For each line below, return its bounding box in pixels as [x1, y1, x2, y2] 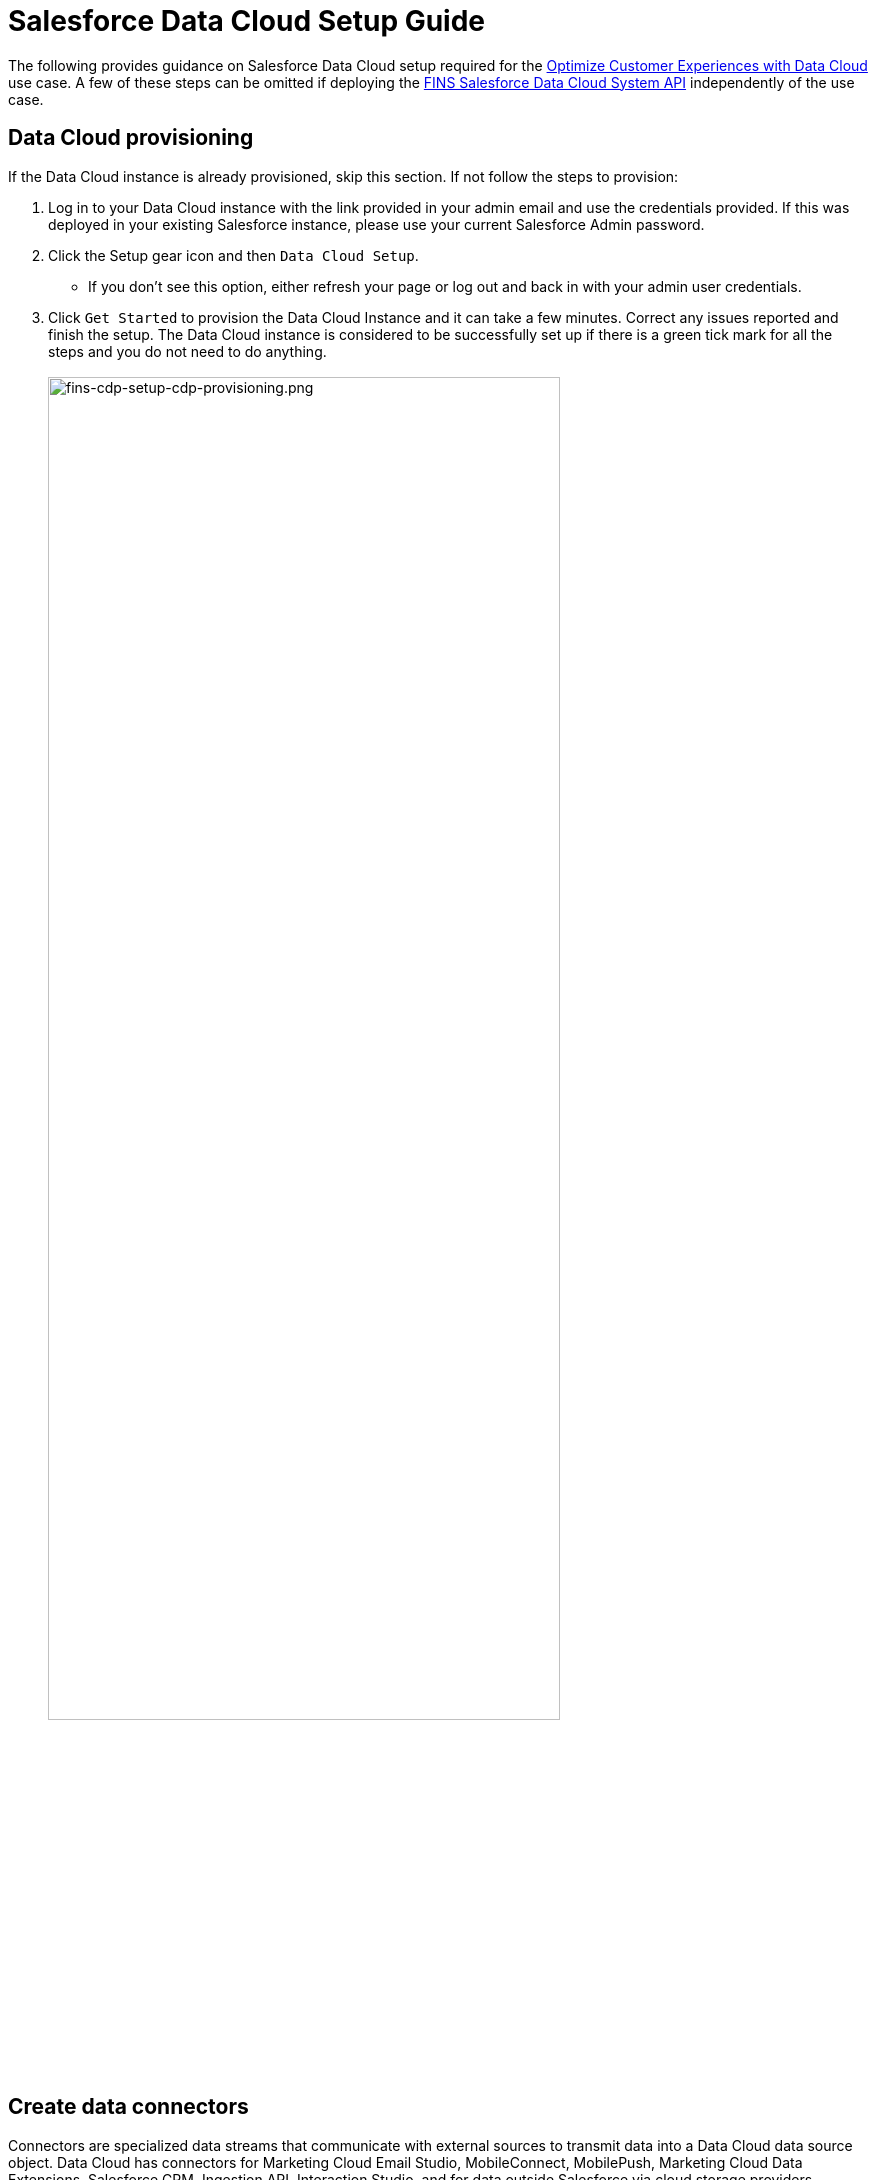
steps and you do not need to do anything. [48, 342, 327, 360]
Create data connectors [8, 2094, 249, 2120]
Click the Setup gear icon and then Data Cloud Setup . [48, 246, 419, 264]
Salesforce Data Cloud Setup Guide [8, 4, 486, 38]
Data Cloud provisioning [8, 125, 254, 151]
